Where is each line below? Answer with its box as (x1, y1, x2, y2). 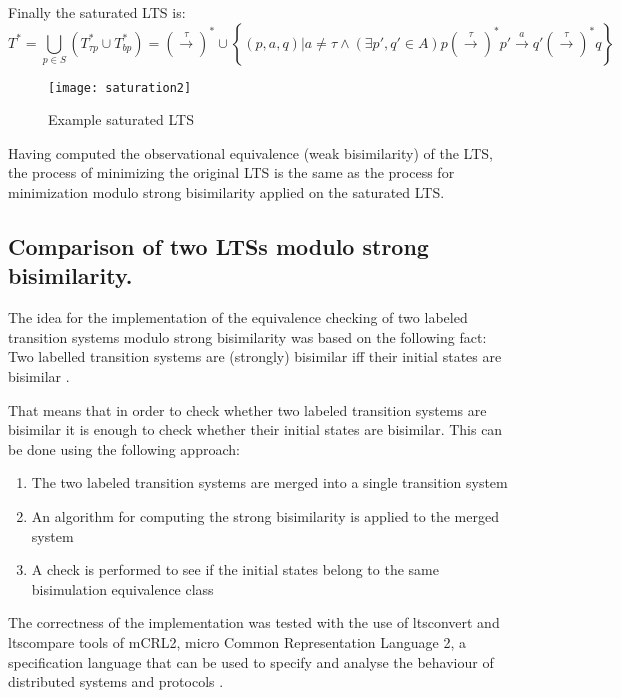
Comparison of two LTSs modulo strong (8, 231, 429, 262)
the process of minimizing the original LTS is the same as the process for (8, 162, 455, 183)
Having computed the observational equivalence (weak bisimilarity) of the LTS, (8, 142, 493, 163)
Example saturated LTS (48, 109, 194, 130)
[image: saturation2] (48, 80, 192, 95)
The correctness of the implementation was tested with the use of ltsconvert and (8, 612, 500, 633)
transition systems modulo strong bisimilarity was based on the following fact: (8, 326, 487, 347)
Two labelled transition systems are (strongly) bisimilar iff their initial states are (8, 346, 502, 367)
